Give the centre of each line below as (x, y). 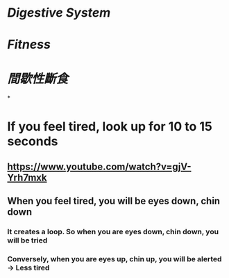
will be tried (27, 240)
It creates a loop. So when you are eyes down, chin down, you (113, 232)
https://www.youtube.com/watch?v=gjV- (99, 166)
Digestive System (59, 13)
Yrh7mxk (27, 178)
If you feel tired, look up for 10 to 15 (110, 126)
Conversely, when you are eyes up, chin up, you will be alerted (114, 259)
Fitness (29, 45)
